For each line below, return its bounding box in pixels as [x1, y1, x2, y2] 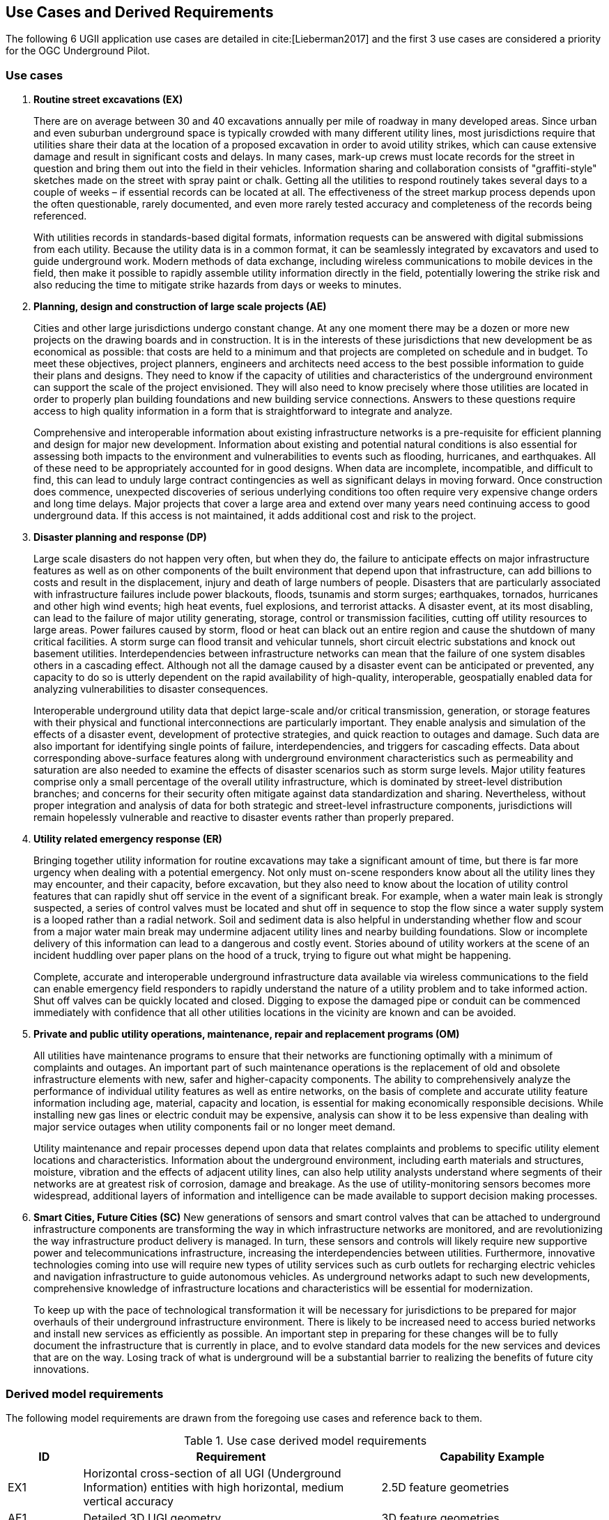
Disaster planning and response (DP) [33, 531, 207, 544]
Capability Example [440, 1449, 545, 1464]
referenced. [33, 210, 87, 222]
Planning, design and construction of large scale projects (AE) [33, 300, 327, 313]
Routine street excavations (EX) [33, 93, 183, 106]
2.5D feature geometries [381, 1480, 509, 1494]
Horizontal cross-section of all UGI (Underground [83, 1466, 341, 1480]
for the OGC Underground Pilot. [6, 45, 150, 57]
